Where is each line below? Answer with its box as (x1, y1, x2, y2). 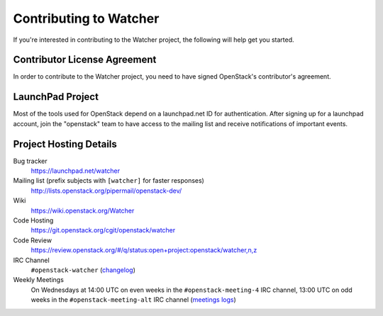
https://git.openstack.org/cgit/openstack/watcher (30, 226, 176, 235)
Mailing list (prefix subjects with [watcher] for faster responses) (13, 176, 205, 185)
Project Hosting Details (13, 138, 117, 150)
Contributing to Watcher (13, 11, 160, 26)
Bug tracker (13, 157, 48, 165)
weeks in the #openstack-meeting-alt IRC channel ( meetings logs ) (30, 295, 237, 304)
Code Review (13, 236, 52, 244)
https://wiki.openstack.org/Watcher (30, 206, 135, 215)
